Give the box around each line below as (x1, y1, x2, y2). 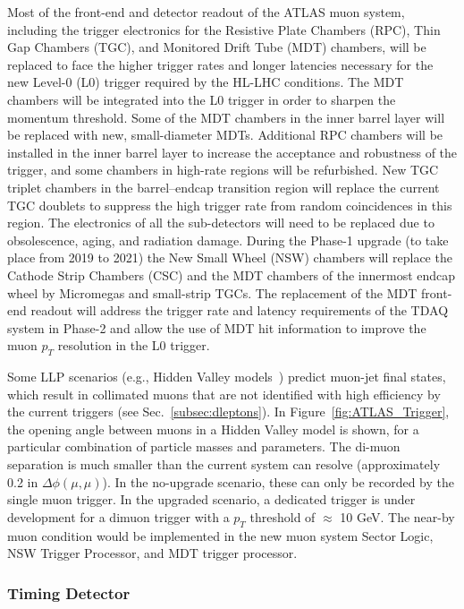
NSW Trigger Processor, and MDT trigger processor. (7, 544, 298, 562)
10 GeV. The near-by (340, 507, 455, 526)
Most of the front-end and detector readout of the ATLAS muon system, (7, 3, 405, 21)
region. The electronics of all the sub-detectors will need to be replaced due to (7, 213, 434, 232)
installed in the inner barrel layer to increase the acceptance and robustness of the (7, 142, 458, 161)
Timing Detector (7, 581, 131, 604)
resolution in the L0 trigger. (57, 336, 210, 355)
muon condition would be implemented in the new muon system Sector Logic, (7, 526, 434, 545)
